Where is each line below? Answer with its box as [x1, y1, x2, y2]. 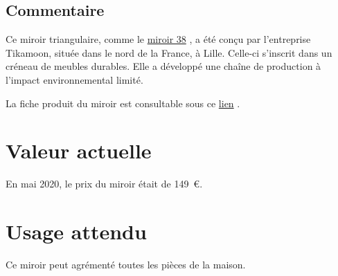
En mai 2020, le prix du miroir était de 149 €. [6, 176, 203, 191]
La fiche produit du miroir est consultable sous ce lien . [6, 95, 240, 110]
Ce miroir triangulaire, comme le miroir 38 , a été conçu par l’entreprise [6, 32, 311, 46]
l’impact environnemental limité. [6, 72, 143, 86]
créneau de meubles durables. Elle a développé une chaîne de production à [6, 59, 321, 73]
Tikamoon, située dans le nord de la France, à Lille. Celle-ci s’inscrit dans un [6, 45, 332, 59]
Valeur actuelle [6, 136, 152, 165]
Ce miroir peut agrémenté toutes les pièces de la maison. [6, 257, 246, 272]
